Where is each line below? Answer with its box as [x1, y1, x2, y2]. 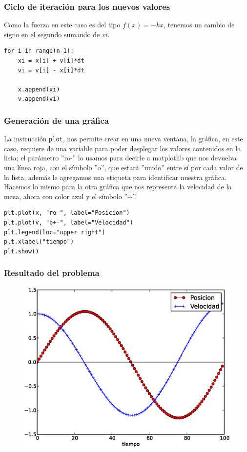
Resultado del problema [4, 267, 100, 279]
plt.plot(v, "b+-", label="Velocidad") [4, 219, 133, 226]
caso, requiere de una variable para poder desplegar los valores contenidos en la [4, 143, 241, 153]
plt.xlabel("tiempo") [4, 238, 74, 246]
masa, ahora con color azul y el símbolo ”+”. [4, 191, 137, 201]
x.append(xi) [18, 86, 60, 93]
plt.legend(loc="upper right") [4, 228, 105, 236]
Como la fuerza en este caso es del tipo [4, 20, 121, 30]
